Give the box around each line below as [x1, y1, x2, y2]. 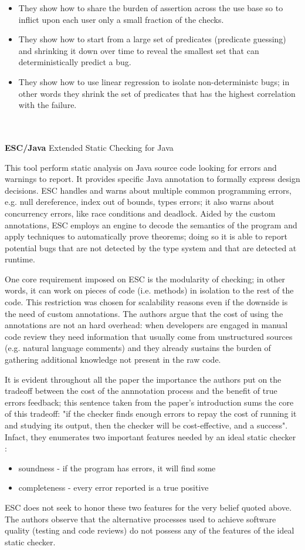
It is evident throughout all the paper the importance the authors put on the [5, 373, 282, 385]
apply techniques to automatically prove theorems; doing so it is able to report [5, 230, 287, 242]
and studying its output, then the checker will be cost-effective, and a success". [5, 419, 288, 431]
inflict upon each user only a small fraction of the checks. [18, 13, 224, 25]
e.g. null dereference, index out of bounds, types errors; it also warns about [5, 195, 274, 208]
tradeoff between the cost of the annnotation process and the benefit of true [5, 384, 277, 397]
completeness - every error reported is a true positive [18, 481, 209, 494]
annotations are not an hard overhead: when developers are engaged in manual [5, 319, 288, 331]
